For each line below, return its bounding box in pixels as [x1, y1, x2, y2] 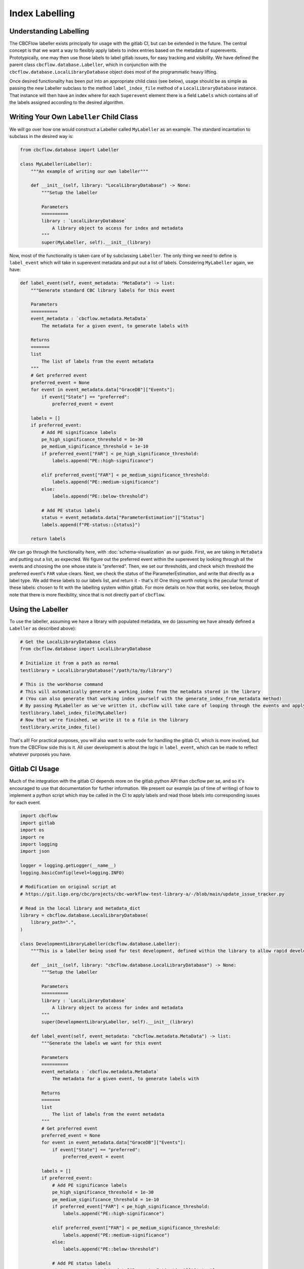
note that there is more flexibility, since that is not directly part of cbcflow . [9, 591, 166, 597]
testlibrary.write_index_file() [20, 724, 101, 730]
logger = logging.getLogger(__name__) [20, 863, 117, 869]
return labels [30, 536, 66, 542]
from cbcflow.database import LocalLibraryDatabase [20, 646, 151, 652]
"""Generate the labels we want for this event [41, 1040, 162, 1046]
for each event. [9, 799, 42, 806]
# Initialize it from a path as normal [20, 660, 119, 666]
